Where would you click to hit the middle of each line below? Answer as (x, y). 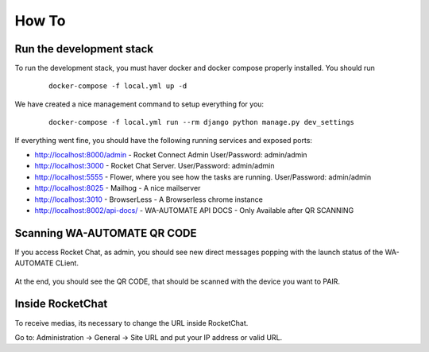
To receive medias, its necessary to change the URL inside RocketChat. (131, 323)
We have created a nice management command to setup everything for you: (139, 104)
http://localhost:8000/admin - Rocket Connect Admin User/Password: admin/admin (171, 155)
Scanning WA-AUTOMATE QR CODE (106, 233)
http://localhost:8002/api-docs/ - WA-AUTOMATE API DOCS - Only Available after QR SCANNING (194, 210)
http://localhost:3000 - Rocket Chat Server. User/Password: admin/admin (155, 166)
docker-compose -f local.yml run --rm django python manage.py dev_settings (202, 122)
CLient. (67, 263)
